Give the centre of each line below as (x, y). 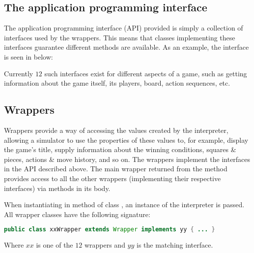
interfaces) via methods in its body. (57, 188)
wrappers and (105, 245)
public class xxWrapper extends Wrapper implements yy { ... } (110, 230)
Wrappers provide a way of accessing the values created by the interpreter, (116, 130)
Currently (19, 73)
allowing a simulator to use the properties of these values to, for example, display (126, 140)
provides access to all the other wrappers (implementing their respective (113, 178)
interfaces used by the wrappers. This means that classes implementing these (120, 37)
